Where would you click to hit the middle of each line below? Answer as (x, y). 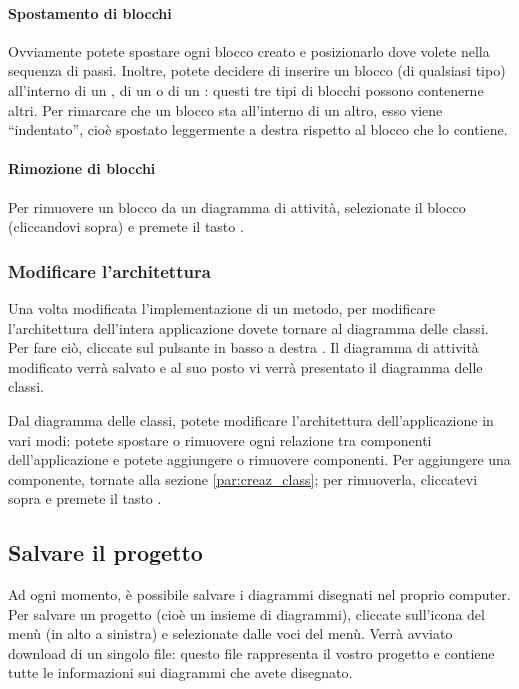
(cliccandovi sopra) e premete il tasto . (126, 226)
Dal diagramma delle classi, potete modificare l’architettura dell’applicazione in (251, 419)
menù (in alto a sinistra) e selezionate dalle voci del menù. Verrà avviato (230, 633)
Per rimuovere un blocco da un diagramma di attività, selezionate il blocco (237, 206)
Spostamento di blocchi (90, 12)
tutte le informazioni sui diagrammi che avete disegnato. (180, 672)
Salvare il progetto (105, 552)
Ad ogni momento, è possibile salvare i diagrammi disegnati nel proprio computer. (259, 594)
